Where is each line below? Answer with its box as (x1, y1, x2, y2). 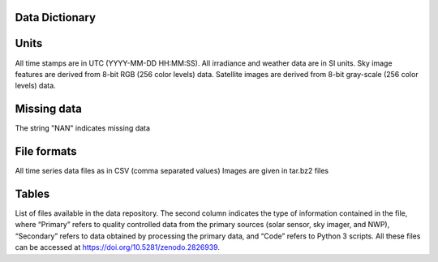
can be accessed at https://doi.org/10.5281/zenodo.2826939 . (15, 243, 221, 252)
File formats (15, 144, 77, 158)
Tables (15, 187, 50, 200)
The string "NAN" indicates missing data (15, 123, 150, 133)
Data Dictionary (15, 11, 97, 24)
